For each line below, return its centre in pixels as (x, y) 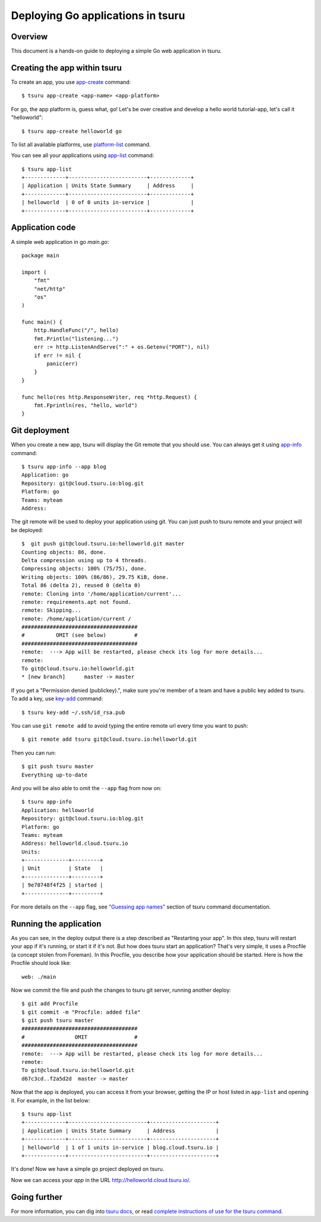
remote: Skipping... (51, 610)
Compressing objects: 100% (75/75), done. (84, 569)
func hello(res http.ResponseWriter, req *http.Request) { (109, 397)
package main (40, 255)
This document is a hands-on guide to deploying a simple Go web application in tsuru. (117, 51)
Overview (29, 37)
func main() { (42, 322)
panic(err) (62, 364)
